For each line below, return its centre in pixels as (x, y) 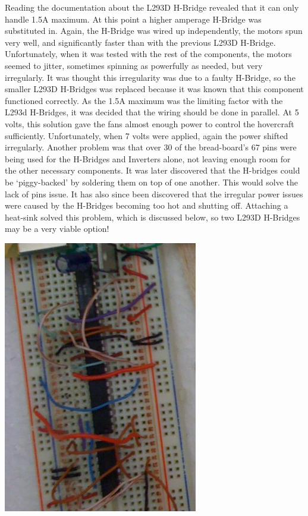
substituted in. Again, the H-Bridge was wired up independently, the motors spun (154, 31)
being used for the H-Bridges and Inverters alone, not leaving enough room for (148, 158)
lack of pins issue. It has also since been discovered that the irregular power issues (154, 193)
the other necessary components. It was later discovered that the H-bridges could (153, 170)
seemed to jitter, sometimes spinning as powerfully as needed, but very (134, 65)
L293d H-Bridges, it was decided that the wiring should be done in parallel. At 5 (152, 112)
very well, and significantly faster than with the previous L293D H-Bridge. (140, 42)
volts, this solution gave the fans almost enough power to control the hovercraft (150, 123)
